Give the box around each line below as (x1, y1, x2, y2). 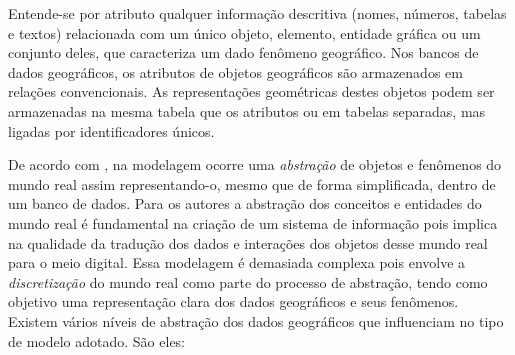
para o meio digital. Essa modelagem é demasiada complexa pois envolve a (8, 252, 466, 273)
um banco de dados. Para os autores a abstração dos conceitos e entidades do (8, 193, 482, 214)
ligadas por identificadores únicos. (8, 120, 215, 141)
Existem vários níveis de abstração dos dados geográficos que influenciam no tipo (8, 310, 504, 331)
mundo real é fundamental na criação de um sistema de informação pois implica (8, 212, 498, 233)
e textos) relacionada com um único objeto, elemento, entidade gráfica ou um (8, 22, 481, 43)
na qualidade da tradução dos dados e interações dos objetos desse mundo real (8, 232, 488, 253)
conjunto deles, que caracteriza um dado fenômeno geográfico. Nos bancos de (8, 42, 479, 63)
